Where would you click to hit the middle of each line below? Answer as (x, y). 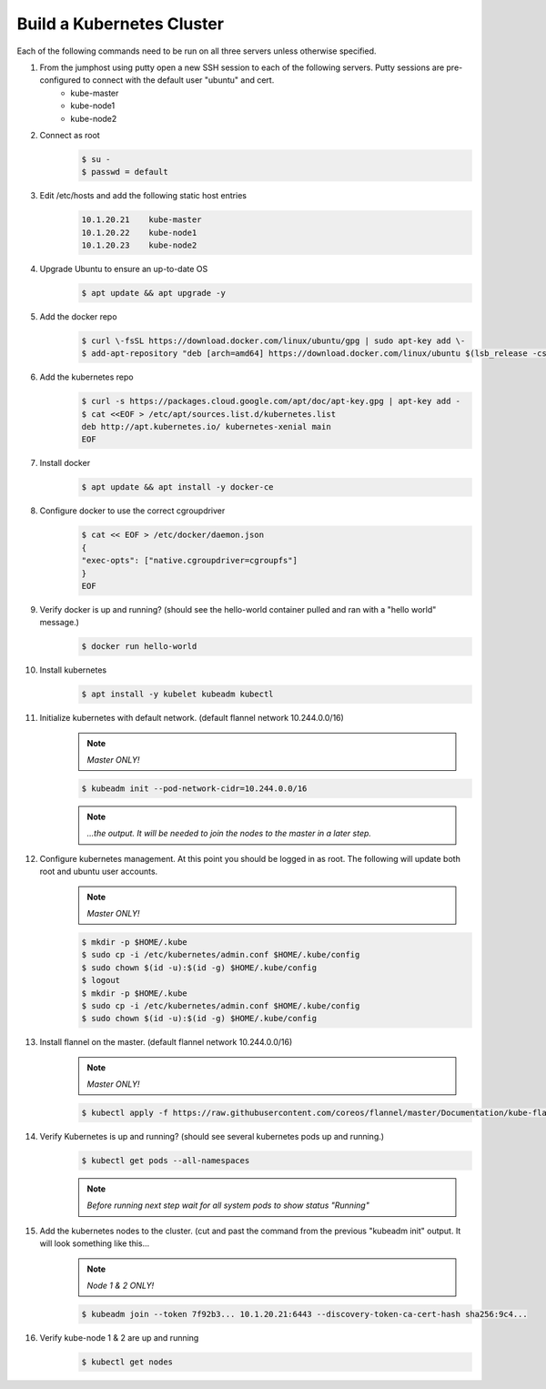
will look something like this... (95, 1243)
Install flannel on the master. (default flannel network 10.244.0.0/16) (166, 1042)
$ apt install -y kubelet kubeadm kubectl (177, 694)
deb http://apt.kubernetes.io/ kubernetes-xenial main (206, 427)
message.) (59, 623)
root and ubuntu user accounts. (99, 872)
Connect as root (70, 135)
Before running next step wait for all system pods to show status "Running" (228, 1205)
